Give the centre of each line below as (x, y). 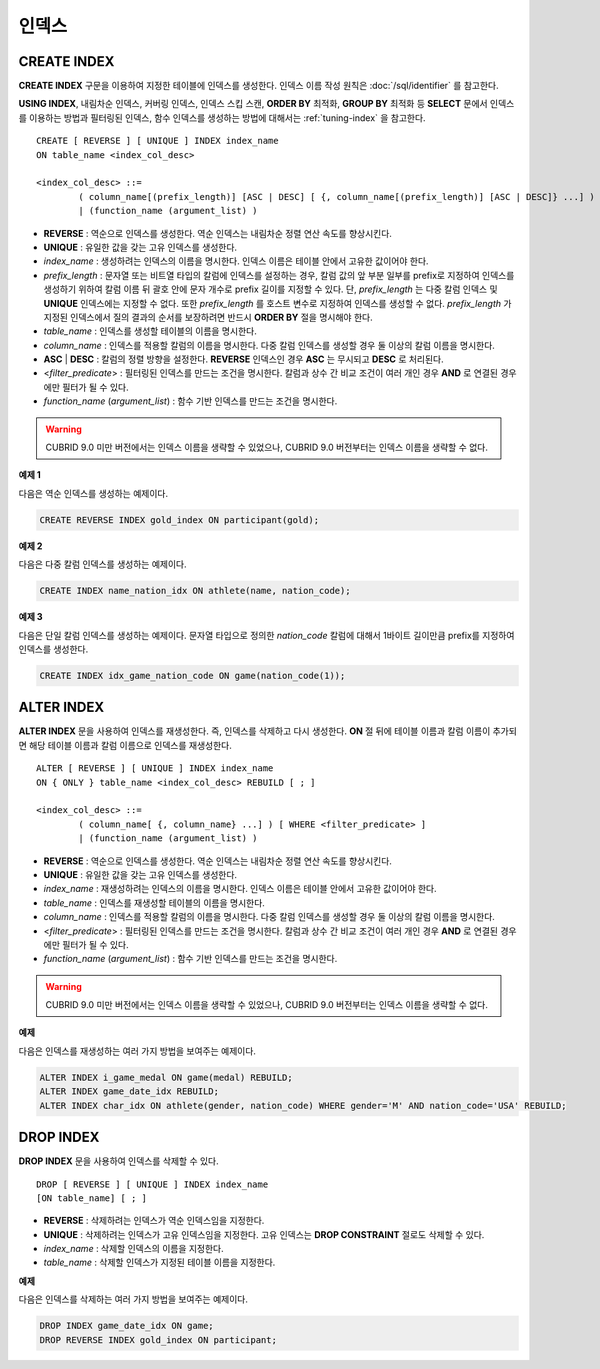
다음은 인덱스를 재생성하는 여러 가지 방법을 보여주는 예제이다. (137, 1051)
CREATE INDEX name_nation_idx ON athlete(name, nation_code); (195, 591)
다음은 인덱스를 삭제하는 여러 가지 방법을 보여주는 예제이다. (133, 1299)
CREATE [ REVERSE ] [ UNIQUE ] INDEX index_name (157, 141)
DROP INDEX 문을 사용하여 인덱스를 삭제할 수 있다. (118, 1161)
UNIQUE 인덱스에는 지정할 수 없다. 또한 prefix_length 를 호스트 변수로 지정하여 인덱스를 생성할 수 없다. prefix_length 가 (277, 303)
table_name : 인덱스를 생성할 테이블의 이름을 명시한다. (150, 331)
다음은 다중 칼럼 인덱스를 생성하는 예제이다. (102, 564)
